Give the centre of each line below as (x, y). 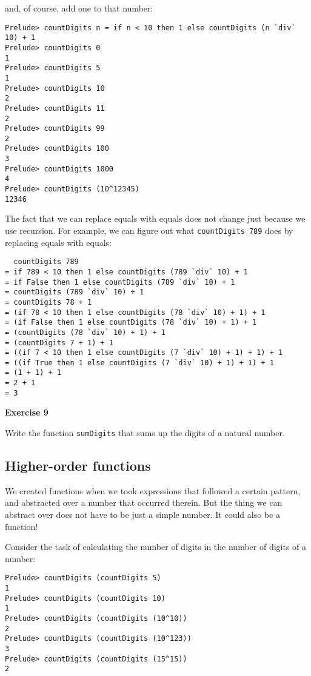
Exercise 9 (27, 412)
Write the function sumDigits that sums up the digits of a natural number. (145, 433)
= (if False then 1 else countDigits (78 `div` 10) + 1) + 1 (131, 323)
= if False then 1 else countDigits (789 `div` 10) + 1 (120, 282)
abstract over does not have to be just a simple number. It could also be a (142, 515)
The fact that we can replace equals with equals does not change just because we (155, 218)
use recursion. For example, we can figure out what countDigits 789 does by (149, 230)
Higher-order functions (78, 466)
